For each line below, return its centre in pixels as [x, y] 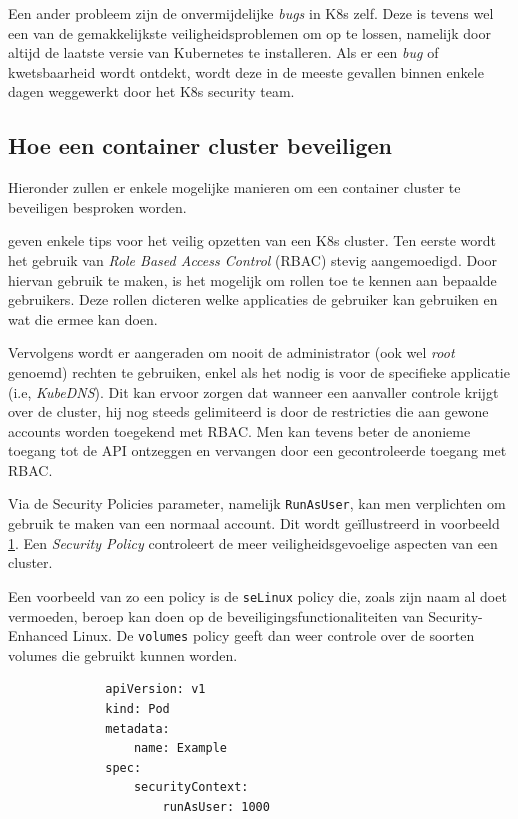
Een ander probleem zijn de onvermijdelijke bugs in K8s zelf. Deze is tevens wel [251, 13]
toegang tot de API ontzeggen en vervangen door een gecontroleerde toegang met [257, 450]
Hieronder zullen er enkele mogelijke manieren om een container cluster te [234, 187]
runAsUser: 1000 [216, 806]
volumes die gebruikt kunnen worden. [123, 654]
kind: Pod [137, 709]
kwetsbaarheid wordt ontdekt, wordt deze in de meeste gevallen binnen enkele [246, 71]
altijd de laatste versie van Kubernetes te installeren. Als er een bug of [223, 52]
